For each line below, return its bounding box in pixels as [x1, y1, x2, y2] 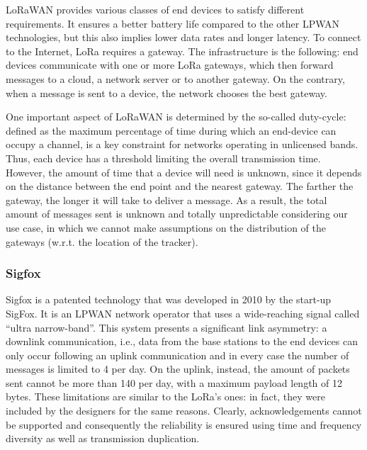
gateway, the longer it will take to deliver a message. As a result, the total [6, 192, 327, 207]
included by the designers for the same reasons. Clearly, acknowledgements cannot [6, 403, 362, 418]
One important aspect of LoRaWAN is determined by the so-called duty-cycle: [6, 109, 346, 124]
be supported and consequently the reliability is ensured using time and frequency [6, 417, 362, 432]
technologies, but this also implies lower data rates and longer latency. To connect [6, 30, 361, 45]
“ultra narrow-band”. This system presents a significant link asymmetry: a [6, 320, 327, 334]
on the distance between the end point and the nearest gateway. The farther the [6, 179, 354, 193]
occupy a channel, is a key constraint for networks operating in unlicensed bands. [6, 137, 358, 152]
